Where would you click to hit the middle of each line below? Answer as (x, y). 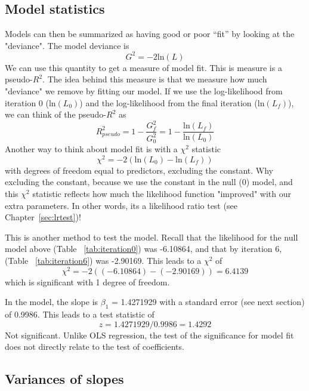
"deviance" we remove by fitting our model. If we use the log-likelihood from (144, 91)
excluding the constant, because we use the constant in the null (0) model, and (149, 182)
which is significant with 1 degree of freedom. (87, 281)
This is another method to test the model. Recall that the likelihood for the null (152, 237)
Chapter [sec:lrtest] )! (43, 217)
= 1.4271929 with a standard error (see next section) (208, 302)
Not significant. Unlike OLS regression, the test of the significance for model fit (149, 335)
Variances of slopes (64, 379)
